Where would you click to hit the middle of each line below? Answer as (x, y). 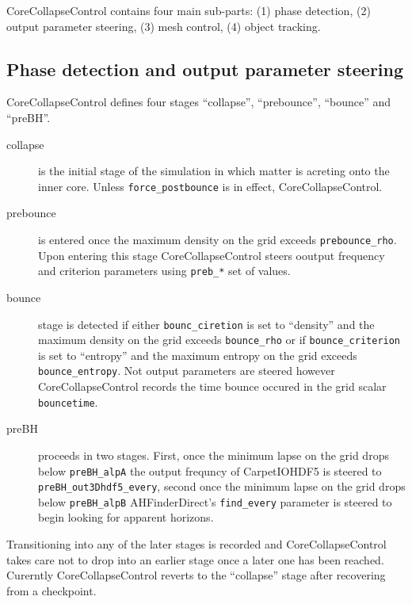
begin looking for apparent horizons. (126, 517)
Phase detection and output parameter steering (205, 69)
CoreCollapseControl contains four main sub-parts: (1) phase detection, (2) (189, 10)
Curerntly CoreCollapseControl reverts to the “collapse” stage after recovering (196, 575)
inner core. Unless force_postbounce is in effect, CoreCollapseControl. (210, 186)
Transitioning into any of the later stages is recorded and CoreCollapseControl (196, 544)
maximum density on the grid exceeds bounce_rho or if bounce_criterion (219, 340)
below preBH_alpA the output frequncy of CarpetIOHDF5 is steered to (210, 470)
